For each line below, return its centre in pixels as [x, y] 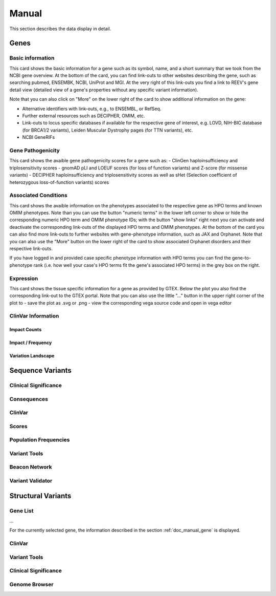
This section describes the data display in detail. [60, 29]
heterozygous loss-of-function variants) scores [59, 182]
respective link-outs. [31, 249]
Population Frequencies [40, 440]
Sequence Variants [40, 370]
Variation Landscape [32, 356]
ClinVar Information [34, 316]
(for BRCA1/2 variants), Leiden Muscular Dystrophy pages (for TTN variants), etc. [108, 130]
